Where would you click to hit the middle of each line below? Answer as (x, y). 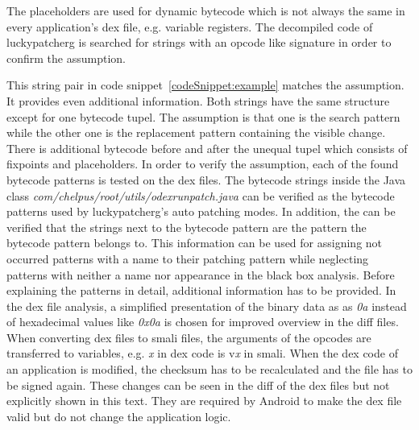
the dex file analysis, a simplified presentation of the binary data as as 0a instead (207, 306)
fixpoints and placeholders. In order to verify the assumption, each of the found (203, 164)
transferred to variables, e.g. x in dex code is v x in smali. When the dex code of (202, 353)
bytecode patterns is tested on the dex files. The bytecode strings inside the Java (206, 179)
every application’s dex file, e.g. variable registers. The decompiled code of (190, 26)
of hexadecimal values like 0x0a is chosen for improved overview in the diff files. (203, 322)
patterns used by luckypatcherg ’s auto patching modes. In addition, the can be (201, 211)
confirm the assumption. (66, 58)
